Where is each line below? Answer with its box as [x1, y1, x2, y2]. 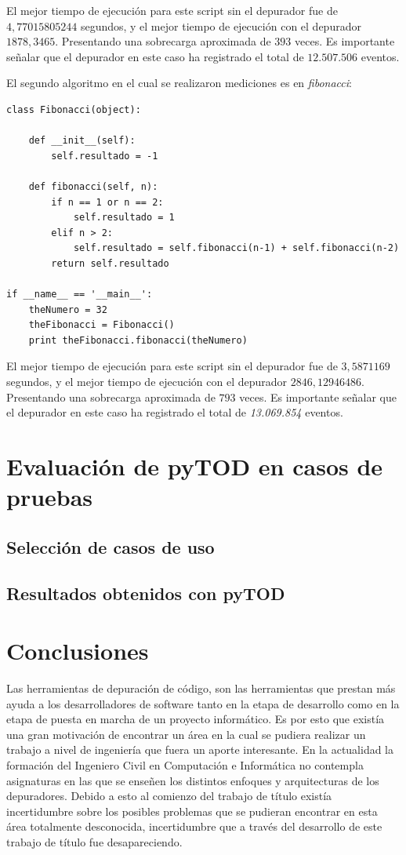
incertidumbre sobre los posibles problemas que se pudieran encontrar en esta [6, 802, 378, 819]
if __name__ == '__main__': [6, 289, 153, 300]
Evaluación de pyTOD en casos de [6, 450, 383, 482]
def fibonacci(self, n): [28, 180, 158, 192]
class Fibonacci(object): [6, 104, 141, 115]
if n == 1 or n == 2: [51, 196, 164, 208]
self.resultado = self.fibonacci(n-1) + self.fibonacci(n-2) [73, 242, 400, 254]
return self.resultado [51, 257, 169, 269]
